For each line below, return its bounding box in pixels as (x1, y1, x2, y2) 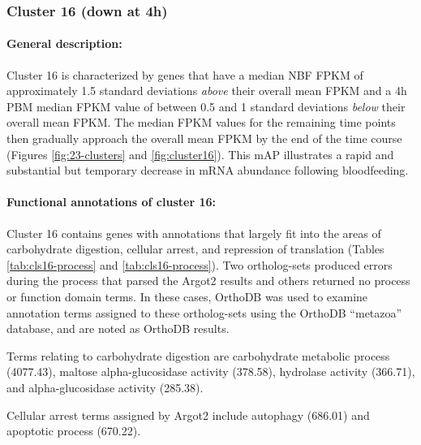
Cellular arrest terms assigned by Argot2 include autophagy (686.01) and (6, 406, 370, 423)
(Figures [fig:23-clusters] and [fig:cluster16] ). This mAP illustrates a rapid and (6, 145, 394, 162)
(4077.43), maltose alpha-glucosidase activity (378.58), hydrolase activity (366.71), (6, 363, 415, 380)
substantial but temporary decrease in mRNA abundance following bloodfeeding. (6, 162, 409, 179)
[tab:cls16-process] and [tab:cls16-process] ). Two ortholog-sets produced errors (6, 256, 393, 273)
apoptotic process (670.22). (6, 422, 141, 439)
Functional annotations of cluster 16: (6, 193, 216, 210)
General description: (6, 35, 122, 52)
